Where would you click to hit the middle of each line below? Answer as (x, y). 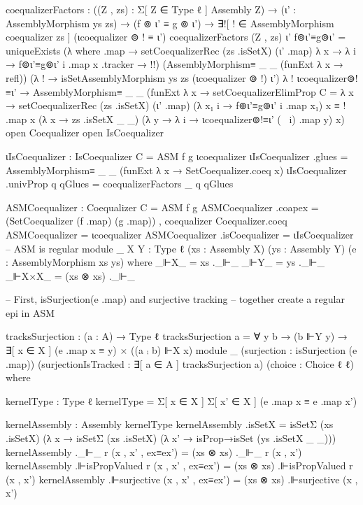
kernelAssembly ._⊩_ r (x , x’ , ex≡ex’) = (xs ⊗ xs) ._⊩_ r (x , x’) (154, 451)
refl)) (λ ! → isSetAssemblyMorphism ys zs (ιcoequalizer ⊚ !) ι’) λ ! (150, 77)
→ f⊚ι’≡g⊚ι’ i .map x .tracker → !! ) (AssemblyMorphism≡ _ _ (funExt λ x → (175, 64)
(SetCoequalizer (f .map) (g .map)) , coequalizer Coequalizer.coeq (147, 221)
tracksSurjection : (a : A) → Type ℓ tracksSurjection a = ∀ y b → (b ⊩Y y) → (177, 336)
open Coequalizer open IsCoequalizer (85, 133)
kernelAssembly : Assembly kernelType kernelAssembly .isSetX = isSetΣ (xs (170, 424)
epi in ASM (30, 312)
